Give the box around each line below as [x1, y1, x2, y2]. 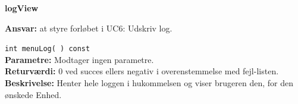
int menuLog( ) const [5, 45, 90, 53]
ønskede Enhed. [5, 88, 62, 100]
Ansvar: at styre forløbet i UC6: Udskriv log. [5, 21, 172, 34]
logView [5, 2, 39, 14]
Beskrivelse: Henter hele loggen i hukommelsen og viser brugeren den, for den [5, 77, 293, 89]
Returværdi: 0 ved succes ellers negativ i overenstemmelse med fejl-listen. [5, 65, 279, 77]
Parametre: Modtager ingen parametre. [5, 53, 154, 65]
